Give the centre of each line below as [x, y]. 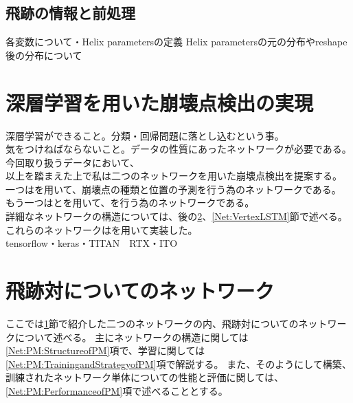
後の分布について [44, 55]
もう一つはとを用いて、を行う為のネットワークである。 [130, 203]
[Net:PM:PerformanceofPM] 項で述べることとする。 [117, 390]
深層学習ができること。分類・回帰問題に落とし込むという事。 [145, 135]
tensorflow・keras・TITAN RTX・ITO [92, 243]
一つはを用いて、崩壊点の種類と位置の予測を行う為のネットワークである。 [173, 189]
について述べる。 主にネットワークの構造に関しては [132, 337]
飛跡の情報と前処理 [70, 13]
